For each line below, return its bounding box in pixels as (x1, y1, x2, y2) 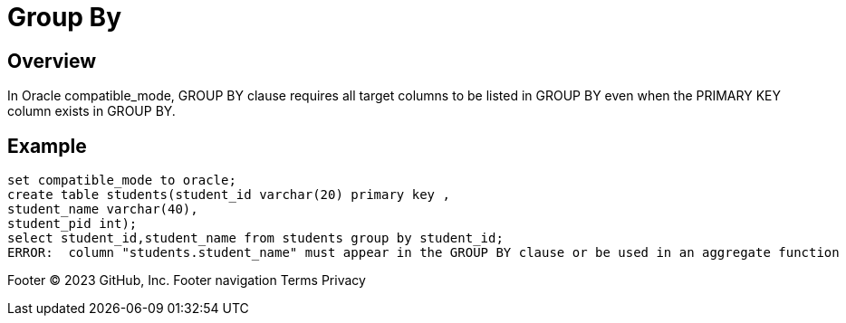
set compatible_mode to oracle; (7, 173, 236, 188)
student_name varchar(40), (7, 202, 198, 217)
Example (7, 134, 87, 157)
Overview (7, 49, 97, 72)
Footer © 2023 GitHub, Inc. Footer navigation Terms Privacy (7, 272, 366, 289)
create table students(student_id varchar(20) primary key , (7, 187, 450, 203)
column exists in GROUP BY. (7, 103, 176, 119)
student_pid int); (7, 216, 138, 232)
